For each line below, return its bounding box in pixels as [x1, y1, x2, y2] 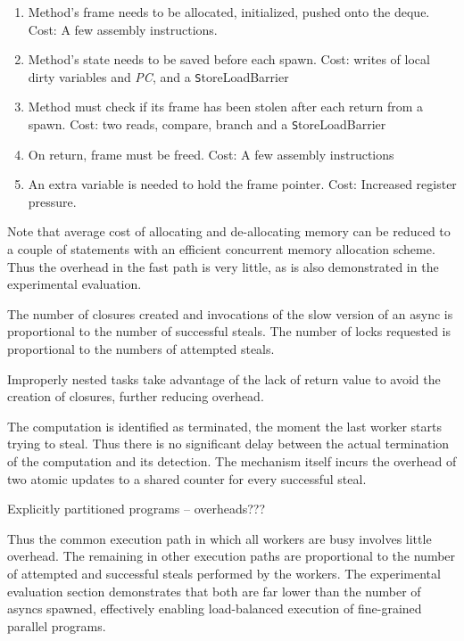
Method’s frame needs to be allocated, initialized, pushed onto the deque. [28, 3, 430, 21]
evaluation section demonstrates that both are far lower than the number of [7, 581, 421, 600]
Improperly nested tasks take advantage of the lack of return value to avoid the [7, 369, 441, 388]
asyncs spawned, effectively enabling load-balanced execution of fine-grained [7, 599, 422, 618]
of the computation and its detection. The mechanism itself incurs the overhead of [7, 452, 457, 470]
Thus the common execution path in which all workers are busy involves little [7, 529, 432, 547]
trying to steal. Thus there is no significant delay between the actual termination [7, 434, 450, 453]
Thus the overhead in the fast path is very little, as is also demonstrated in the [7, 257, 439, 275]
